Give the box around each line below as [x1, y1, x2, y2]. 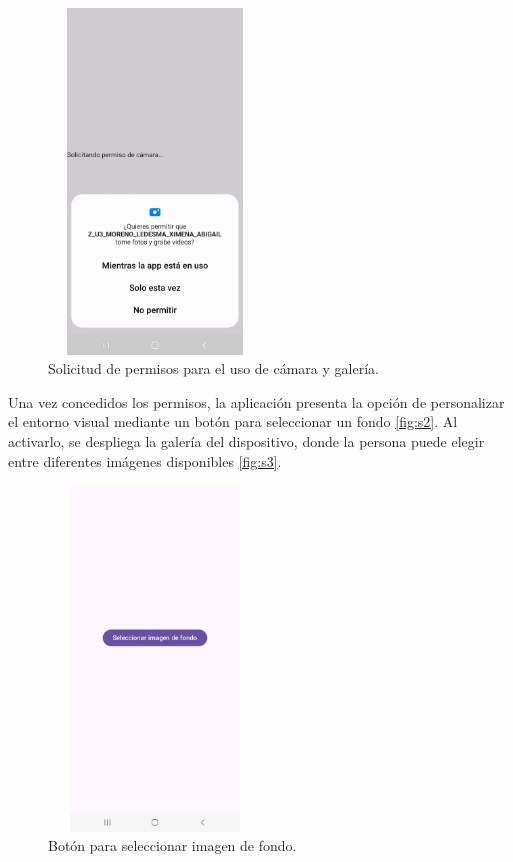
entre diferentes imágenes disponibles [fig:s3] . [8, 450, 282, 471]
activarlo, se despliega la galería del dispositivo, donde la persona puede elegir [8, 431, 485, 452]
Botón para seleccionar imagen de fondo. [48, 835, 297, 856]
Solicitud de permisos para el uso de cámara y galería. [48, 358, 379, 379]
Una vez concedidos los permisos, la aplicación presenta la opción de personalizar [8, 391, 505, 412]
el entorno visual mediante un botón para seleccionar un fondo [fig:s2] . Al [8, 411, 458, 432]
